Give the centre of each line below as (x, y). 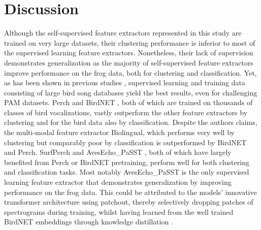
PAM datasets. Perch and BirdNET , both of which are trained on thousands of (128, 102)
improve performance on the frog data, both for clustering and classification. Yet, (130, 72)
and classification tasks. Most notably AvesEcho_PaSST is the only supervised (127, 172)
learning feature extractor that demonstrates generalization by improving (118, 182)
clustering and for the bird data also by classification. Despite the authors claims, (131, 122)
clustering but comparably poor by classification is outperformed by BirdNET (125, 142)
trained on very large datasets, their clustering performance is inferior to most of (130, 42)
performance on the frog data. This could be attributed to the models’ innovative (130, 192)
